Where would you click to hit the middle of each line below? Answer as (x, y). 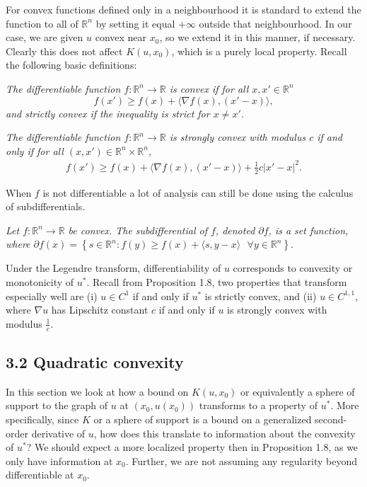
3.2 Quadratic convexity (95, 362)
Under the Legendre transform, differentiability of (113, 268)
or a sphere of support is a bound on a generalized (203, 419)
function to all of (42, 23)
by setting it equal (135, 23)
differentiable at (40, 475)
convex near (121, 37)
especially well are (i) (52, 296)
